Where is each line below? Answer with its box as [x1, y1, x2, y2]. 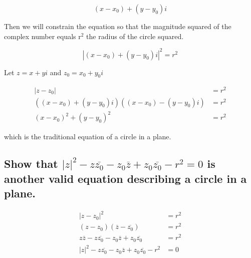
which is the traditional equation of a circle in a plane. [4, 131, 171, 142]
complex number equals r [4, 31, 81, 41]
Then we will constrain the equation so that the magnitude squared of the [4, 21, 231, 31]
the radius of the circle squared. [86, 31, 184, 41]
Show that [4, 156, 58, 171]
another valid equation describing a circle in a [4, 170, 247, 186]
